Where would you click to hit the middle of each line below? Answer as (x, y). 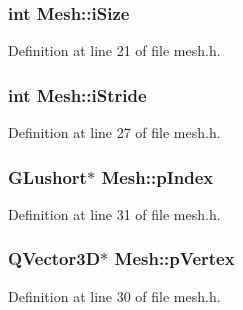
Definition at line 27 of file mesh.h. (114, 132)
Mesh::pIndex (157, 176)
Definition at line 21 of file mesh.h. (114, 50)
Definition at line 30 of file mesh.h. (114, 295)
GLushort (47, 176)
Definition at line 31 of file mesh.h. (114, 213)
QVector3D (54, 258)
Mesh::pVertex (174, 258)
